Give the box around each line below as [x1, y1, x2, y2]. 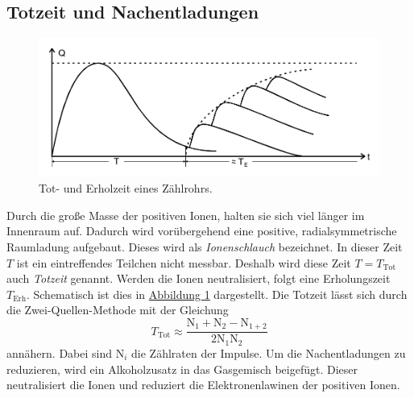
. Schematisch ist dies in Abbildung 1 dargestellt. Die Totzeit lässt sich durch [26, 285, 408, 302]
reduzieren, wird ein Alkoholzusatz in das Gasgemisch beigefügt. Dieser [6, 360, 358, 377]
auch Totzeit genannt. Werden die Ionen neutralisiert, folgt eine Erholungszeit [6, 270, 391, 287]
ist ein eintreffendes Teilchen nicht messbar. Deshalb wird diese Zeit [16, 254, 351, 271]
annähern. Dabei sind [6, 344, 113, 361]
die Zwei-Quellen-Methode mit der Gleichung [6, 301, 229, 318]
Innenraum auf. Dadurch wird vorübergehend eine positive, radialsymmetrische [6, 222, 397, 239]
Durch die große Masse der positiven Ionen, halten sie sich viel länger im [6, 206, 365, 223]
